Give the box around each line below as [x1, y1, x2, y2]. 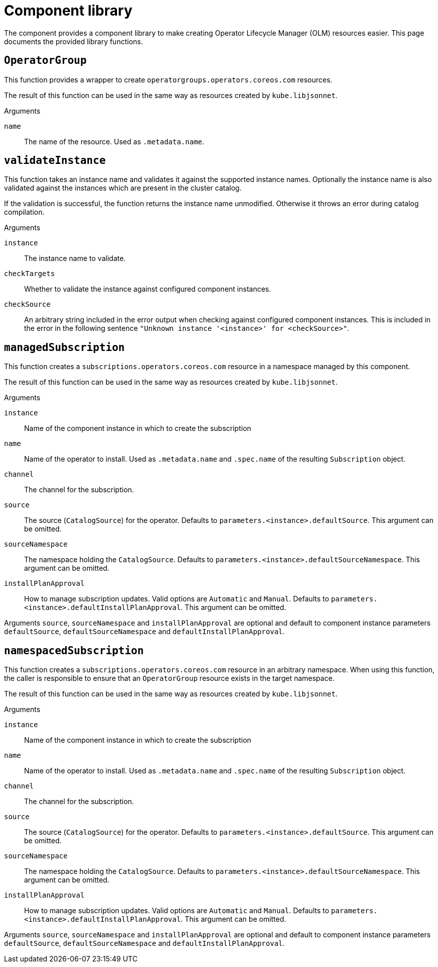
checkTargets [4, 270, 55, 278]
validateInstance [4, 154, 106, 167]
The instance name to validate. [24, 254, 126, 263]
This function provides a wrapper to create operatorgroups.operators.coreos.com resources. [4, 75, 333, 84]
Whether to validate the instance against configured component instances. [24, 285, 271, 294]
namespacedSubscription [4, 644, 144, 657]
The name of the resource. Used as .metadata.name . [24, 137, 204, 146]
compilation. [4, 208, 45, 217]
